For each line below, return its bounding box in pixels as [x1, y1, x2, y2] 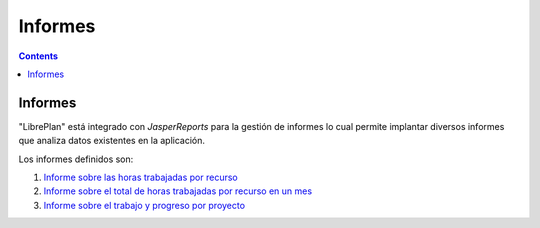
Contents [18, 50, 59, 62]
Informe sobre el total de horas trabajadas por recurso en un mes [43, 185, 313, 197]
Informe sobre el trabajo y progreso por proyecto [43, 199, 245, 211]
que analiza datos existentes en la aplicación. [18, 135, 205, 147]
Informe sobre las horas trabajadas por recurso [43, 171, 239, 184]
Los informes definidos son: [18, 153, 134, 165]
